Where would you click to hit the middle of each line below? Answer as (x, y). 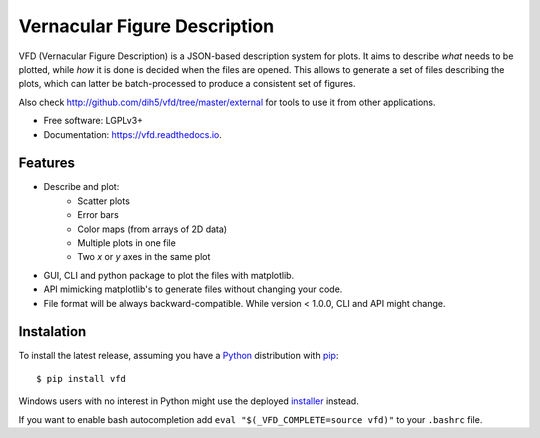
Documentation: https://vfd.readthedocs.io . (132, 134)
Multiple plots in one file (127, 242)
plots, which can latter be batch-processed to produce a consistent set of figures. (187, 84)
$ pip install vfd (81, 378)
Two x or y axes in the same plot (144, 257)
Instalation (52, 331)
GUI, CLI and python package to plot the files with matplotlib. (169, 275)
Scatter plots (103, 201)
